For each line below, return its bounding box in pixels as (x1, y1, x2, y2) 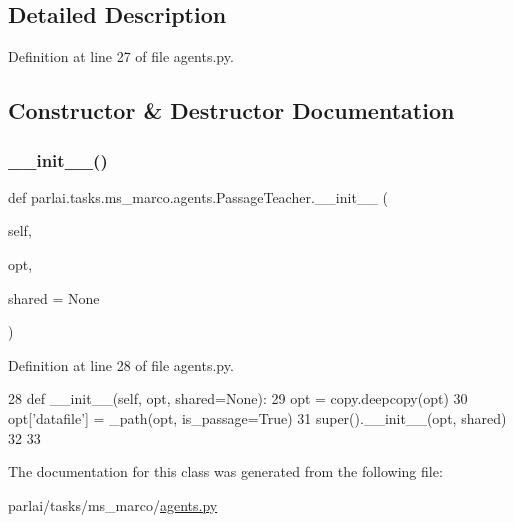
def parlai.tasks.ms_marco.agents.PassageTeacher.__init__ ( (8, 186, 388, 207)
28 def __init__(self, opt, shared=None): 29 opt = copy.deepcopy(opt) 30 (8, 388, 468, 409)
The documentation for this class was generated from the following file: (8, 461, 443, 482)
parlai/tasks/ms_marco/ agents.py (8, 494, 218, 515)
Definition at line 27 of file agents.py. (8, 46, 234, 67)
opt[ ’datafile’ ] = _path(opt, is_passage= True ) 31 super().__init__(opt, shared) (8, 407, 507, 428)
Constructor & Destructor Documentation (8, 95, 455, 126)
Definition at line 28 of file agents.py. (8, 354, 234, 375)
